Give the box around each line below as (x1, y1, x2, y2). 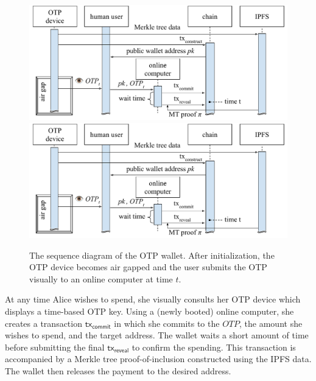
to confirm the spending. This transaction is (132, 340, 296, 353)
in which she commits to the (114, 316, 220, 329)
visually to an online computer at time (29, 272, 173, 285)
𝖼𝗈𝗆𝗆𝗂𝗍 (92, 324, 111, 330)
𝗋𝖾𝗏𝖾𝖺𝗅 (114, 348, 129, 354)
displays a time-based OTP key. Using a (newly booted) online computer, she (5, 305, 294, 317)
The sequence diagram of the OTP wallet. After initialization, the (29, 248, 275, 261)
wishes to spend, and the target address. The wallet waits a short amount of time (5, 329, 309, 341)
